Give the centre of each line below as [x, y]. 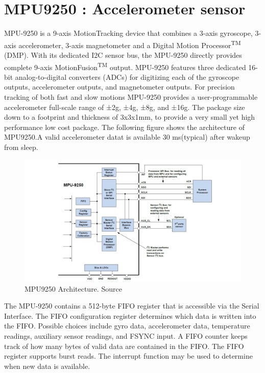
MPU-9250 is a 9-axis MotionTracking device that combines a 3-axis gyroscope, [128, 33]
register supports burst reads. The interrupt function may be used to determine [128, 356]
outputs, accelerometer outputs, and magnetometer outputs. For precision [119, 87]
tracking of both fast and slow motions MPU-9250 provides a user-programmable [131, 97]
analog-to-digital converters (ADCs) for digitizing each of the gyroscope [127, 76]
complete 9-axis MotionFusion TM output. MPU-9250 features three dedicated [125, 66]
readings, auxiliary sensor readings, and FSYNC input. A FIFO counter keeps [126, 336]
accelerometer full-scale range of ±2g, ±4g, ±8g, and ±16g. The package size [125, 107]
